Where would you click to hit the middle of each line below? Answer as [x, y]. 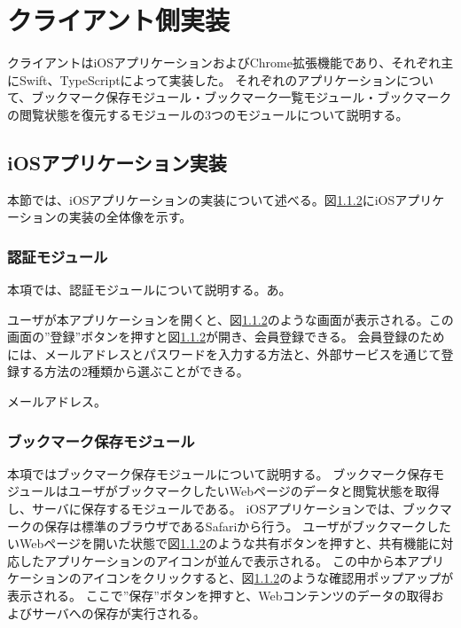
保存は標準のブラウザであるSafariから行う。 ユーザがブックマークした [247, 526]
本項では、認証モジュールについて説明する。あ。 [149, 290]
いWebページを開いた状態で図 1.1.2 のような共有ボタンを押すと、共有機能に [224, 543]
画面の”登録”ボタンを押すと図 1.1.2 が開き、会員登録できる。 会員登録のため [226, 337]
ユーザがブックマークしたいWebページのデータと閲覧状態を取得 [254, 491]
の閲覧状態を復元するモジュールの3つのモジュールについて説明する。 [208, 114]
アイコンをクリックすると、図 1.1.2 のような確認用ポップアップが [267, 578]
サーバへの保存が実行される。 [118, 612]
